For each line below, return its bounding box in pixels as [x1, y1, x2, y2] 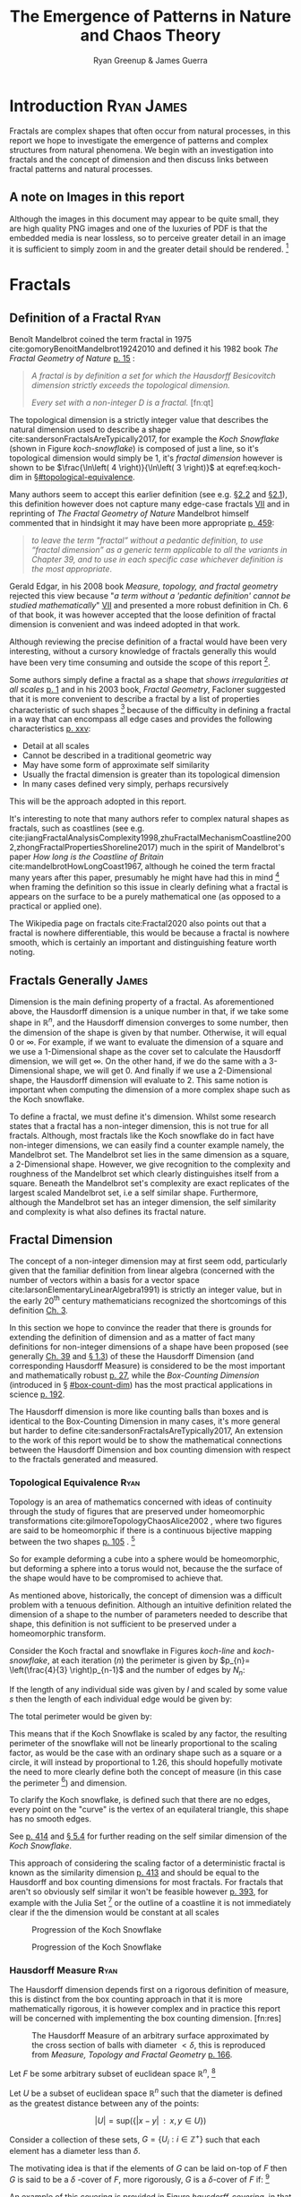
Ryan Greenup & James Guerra [93, 55, 208, 65]
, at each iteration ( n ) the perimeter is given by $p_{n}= [47, 1655, 251, 1666]
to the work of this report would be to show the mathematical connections [9, 1435, 282, 1446]
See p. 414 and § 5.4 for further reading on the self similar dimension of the [9, 1831, 288, 1842]
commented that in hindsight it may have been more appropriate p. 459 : [9, 518, 275, 529]
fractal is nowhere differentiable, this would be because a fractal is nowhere [9, 927, 289, 938]
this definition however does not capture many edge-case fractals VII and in [9, 499, 290, 510]
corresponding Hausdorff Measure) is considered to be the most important [9, 1360, 286, 1372]
